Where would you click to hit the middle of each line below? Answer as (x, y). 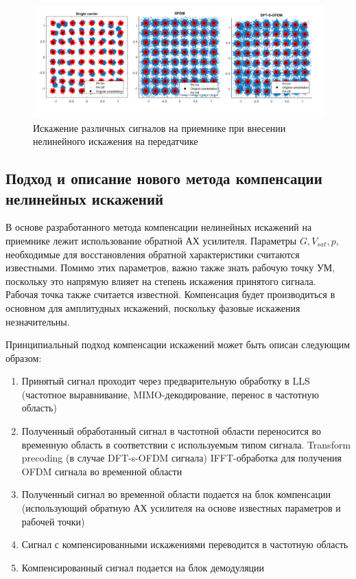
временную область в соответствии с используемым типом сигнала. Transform (186, 444)
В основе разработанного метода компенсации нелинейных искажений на (159, 227)
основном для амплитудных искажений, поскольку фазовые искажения (153, 307)
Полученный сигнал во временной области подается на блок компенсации (176, 494)
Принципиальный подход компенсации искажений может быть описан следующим (178, 344)
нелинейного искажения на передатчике (116, 141)
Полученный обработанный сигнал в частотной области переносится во (171, 431)
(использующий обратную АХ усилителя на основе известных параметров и (181, 508)
